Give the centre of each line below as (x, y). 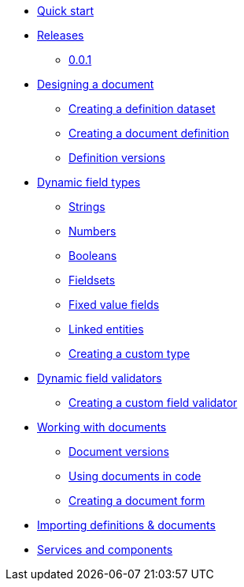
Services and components (105, 549)
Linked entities (106, 329)
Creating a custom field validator (153, 403)
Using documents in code (135, 476)
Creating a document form (137, 500)
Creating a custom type (129, 354)
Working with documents (102, 427)
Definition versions (117, 158)
